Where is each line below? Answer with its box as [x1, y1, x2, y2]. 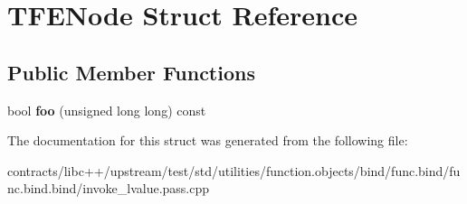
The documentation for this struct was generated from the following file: [7, 131, 408, 150]
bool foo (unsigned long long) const [7, 100, 206, 119]
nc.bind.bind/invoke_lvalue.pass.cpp [7, 179, 210, 198]
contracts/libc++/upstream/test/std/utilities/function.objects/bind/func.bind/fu [7, 161, 461, 180]
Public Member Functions [7, 58, 255, 86]
